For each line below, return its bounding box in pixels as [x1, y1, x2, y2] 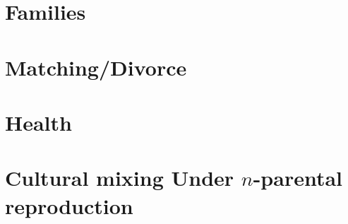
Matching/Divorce [5, 52, 187, 81]
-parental [253, 163, 343, 192]
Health [5, 107, 72, 136]
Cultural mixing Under [5, 163, 234, 192]
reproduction [5, 191, 133, 220]
